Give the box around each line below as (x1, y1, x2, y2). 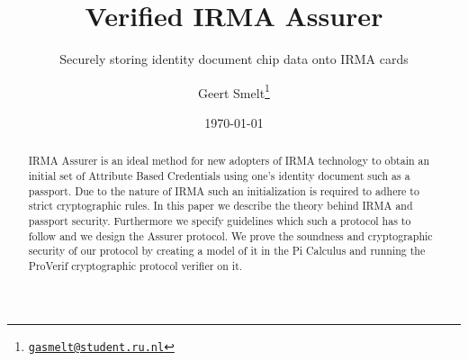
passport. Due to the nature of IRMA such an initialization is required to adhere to (28, 183, 419, 198)
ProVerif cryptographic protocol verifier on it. (28, 257, 243, 273)
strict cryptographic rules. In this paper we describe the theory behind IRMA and (28, 198, 413, 213)
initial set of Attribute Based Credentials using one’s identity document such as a (28, 168, 410, 184)
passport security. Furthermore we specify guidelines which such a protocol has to (28, 212, 411, 228)
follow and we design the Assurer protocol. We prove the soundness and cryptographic (28, 228, 433, 243)
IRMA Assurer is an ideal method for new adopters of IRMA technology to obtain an (28, 153, 430, 168)
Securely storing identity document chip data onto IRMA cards (59, 50, 409, 68)
